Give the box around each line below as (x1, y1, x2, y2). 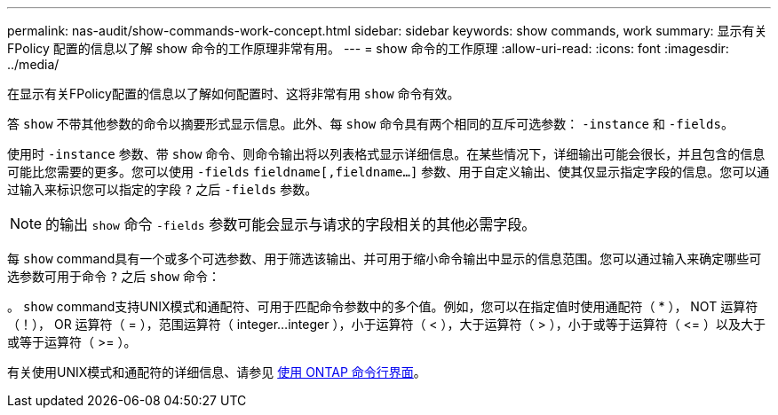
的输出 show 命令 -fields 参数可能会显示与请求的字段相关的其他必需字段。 (45, 215, 536, 233)
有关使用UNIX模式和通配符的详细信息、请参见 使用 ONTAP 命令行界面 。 (7, 364, 426, 380)
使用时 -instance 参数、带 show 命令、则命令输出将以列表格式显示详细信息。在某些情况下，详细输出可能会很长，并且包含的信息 (7, 146, 766, 161)
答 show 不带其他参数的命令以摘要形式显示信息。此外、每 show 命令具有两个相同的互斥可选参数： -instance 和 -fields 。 (7, 116, 734, 131)
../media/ (7, 57, 60, 72)
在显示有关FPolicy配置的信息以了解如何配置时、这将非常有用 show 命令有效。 (7, 86, 460, 101)
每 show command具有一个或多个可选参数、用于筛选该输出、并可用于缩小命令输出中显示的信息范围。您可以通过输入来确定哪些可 (7, 251, 762, 266)
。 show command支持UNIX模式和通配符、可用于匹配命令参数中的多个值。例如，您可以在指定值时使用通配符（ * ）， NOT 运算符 (7, 299, 758, 314)
